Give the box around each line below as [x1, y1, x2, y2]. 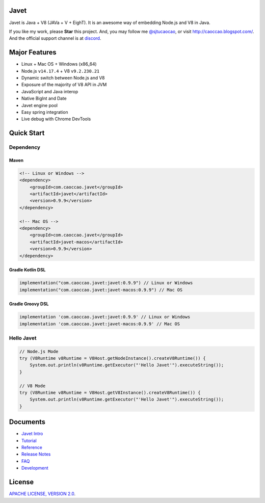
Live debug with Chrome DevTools [21, 116, 91, 122]
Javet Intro [21, 431, 43, 437]
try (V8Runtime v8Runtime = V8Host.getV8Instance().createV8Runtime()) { [19, 390, 201, 395]
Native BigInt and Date [21, 96, 67, 102]
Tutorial [21, 437, 37, 444]
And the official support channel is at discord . [9, 35, 102, 41]
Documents [9, 418, 46, 426]
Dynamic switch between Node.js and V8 [21, 75, 105, 80]
